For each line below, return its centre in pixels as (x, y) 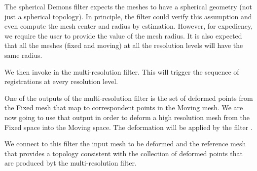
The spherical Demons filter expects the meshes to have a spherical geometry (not (128, 6)
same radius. (23, 55)
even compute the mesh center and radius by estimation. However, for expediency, (129, 26)
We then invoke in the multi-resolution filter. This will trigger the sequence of (122, 71)
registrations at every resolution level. (61, 81)
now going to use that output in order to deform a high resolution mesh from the (127, 117)
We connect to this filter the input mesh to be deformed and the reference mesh (125, 144)
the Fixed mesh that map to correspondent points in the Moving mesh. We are (124, 107)
